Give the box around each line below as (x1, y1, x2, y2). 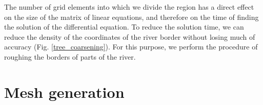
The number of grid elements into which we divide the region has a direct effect (4, 2, 254, 12)
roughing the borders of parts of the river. (4, 51, 136, 62)
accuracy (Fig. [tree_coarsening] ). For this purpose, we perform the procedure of (4, 41, 258, 52)
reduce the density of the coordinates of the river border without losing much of (4, 31, 255, 42)
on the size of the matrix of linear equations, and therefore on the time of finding (4, 11, 259, 22)
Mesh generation (4, 81, 125, 102)
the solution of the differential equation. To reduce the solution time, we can (4, 21, 244, 32)
